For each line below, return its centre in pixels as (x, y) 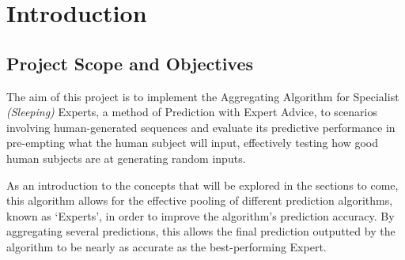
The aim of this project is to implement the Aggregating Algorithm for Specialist (203, 96)
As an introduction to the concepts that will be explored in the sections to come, (202, 185)
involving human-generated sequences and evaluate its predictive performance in (201, 127)
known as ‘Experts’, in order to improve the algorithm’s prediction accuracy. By (201, 215)
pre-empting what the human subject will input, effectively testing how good (192, 143)
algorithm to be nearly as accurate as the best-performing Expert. (167, 246)
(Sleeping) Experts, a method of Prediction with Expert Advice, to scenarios (192, 112)
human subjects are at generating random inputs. (126, 158)
